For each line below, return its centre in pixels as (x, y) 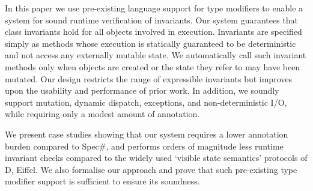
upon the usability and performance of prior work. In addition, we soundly (142, 90)
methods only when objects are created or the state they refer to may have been (153, 66)
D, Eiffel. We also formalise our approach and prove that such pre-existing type (151, 169)
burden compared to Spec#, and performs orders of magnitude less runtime (144, 146)
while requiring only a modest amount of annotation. (102, 114)
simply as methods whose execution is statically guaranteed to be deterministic (150, 43)
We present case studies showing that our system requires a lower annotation (147, 134)
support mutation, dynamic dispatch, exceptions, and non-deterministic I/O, (146, 102)
